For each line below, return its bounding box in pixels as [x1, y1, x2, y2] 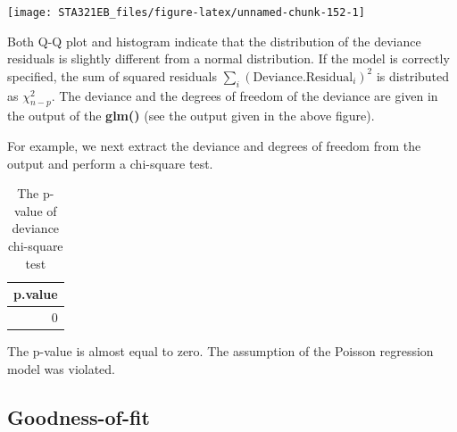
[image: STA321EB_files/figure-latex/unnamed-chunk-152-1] [7, 6, 365, 19]
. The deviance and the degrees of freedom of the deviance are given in [51, 86, 438, 104]
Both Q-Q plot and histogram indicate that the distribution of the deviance [7, 31, 421, 50]
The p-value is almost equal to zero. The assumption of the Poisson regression [7, 342, 434, 361]
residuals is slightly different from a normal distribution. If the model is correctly [7, 49, 450, 68]
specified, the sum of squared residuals [7, 66, 217, 85]
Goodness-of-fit [7, 403, 150, 430]
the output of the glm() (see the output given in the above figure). [7, 106, 375, 125]
